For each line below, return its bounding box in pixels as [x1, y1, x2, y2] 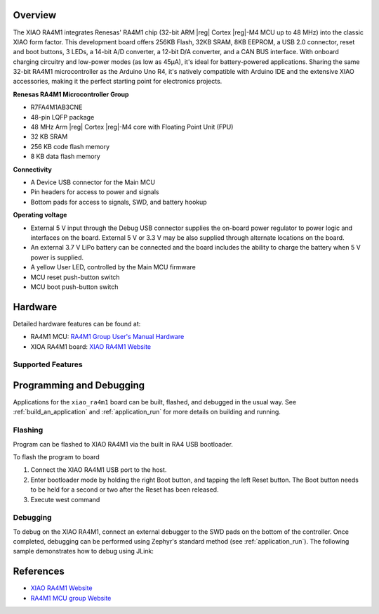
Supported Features [13, 359, 84, 369]
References [13, 565, 65, 577]
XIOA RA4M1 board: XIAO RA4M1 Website [30, 342, 151, 351]
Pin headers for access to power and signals [30, 188, 159, 196]
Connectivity [13, 165, 52, 174]
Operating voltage [13, 211, 67, 219]
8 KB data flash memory [30, 152, 101, 161]
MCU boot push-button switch [30, 282, 119, 291]
